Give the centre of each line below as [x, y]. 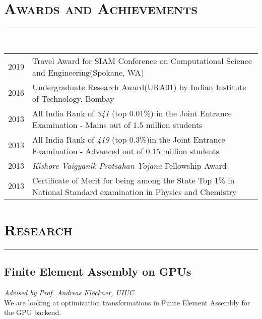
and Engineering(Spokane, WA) [88, 72]
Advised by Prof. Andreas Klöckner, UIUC [69, 293]
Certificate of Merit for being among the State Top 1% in [134, 180]
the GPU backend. [33, 312]
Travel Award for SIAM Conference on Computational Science [142, 60]
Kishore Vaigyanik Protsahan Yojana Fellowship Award [129, 165]
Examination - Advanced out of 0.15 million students [126, 151]
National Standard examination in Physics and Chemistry [135, 192]
